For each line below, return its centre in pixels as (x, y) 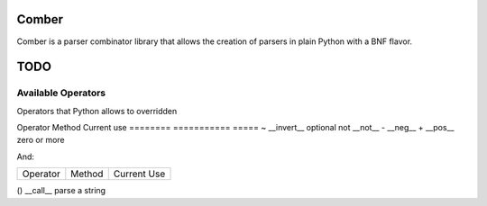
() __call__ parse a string (61, 191)
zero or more (41, 140)
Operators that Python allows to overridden (97, 111)
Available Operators (61, 93)
